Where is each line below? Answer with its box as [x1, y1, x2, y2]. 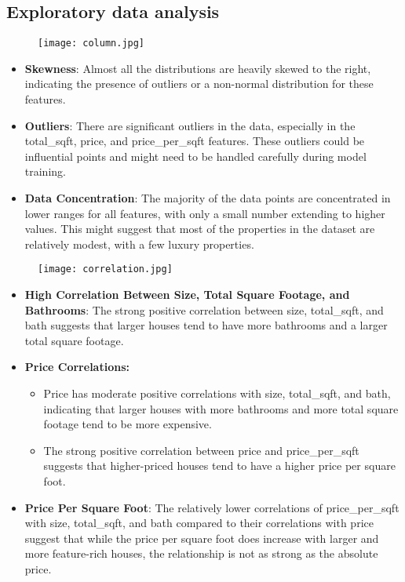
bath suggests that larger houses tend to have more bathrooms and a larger [24, 317, 388, 333]
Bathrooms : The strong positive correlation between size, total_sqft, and [24, 301, 384, 318]
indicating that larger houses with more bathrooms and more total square [43, 400, 399, 416]
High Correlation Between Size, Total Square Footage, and [24, 286, 350, 303]
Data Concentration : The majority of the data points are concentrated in [24, 190, 391, 206]
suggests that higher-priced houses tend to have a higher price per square [43, 457, 396, 474]
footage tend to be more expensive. [43, 416, 212, 432]
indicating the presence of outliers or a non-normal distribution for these [24, 75, 374, 92]
